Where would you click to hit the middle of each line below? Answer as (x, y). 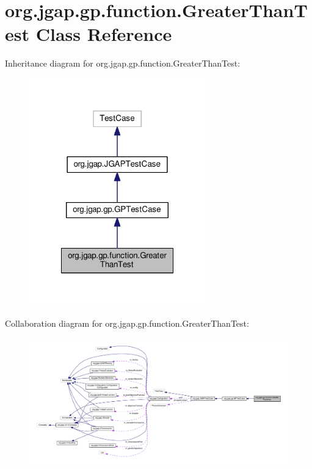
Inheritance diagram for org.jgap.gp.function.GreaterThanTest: (123, 63)
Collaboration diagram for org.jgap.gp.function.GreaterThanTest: (127, 323)
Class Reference (104, 34)
